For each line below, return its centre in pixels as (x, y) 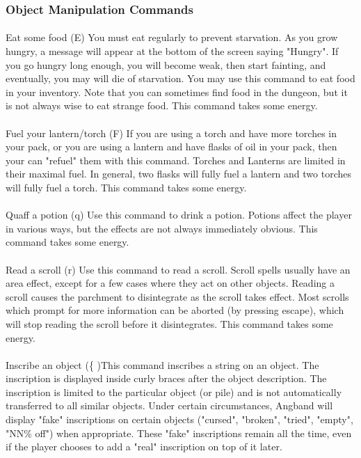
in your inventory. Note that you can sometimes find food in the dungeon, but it (177, 92)
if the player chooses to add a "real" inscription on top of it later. (144, 447)
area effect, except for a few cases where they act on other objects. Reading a (170, 283)
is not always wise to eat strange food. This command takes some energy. (162, 105)
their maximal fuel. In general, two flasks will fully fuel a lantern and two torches (178, 174)
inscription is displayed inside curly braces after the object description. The (166, 378)
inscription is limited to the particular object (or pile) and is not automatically (174, 392)
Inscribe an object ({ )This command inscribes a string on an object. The (162, 364)
